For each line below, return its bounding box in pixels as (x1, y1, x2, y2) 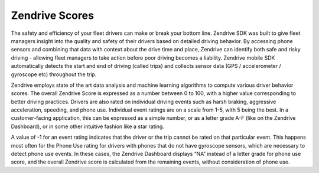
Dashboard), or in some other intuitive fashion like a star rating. (11, 123, 165, 130)
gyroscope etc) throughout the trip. (11, 71, 97, 78)
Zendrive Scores (11, 9, 95, 22)
